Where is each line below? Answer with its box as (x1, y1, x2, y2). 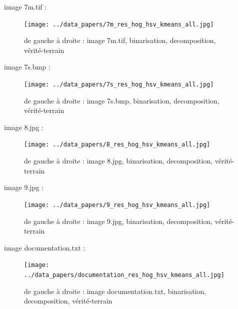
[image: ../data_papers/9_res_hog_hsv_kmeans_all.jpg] (24, 201, 210, 208)
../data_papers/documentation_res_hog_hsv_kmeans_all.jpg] (24, 271, 224, 278)
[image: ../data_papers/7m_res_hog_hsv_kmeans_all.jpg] (24, 20, 214, 28)
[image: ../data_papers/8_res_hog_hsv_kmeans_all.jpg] (24, 141, 210, 148)
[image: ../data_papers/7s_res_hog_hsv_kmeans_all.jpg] (24, 81, 214, 88)
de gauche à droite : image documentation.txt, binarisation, (24, 285, 206, 296)
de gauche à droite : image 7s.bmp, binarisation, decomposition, (24, 95, 219, 105)
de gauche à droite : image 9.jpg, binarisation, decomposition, (24, 215, 213, 226)
